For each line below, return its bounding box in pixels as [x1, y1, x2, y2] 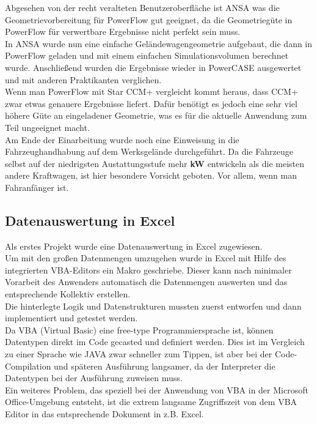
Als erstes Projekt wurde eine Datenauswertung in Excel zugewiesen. [5, 239, 263, 252]
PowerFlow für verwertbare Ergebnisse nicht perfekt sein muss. [5, 25, 241, 38]
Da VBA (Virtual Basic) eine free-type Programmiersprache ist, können [5, 323, 274, 336]
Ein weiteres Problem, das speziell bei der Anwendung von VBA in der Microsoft [5, 383, 308, 396]
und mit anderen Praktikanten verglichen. [5, 73, 162, 86]
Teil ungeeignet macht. [5, 121, 90, 133]
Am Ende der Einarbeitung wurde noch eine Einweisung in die [5, 133, 239, 146]
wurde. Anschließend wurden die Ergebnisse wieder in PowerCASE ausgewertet [5, 61, 302, 73]
